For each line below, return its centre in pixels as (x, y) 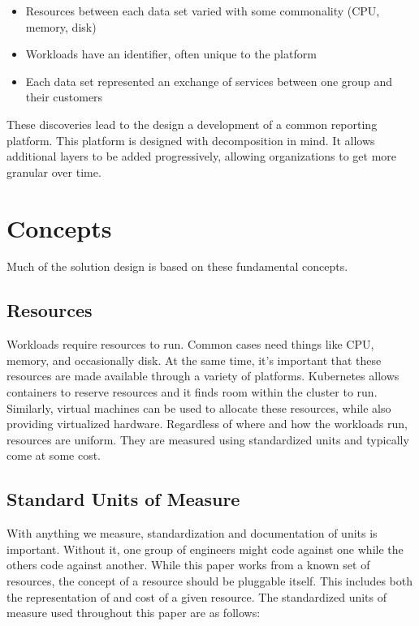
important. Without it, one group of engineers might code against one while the (205, 549)
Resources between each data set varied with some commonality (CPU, (203, 11)
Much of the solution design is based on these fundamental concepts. (177, 266)
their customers (64, 97)
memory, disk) (61, 26)
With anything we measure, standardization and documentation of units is (192, 533)
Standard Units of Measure (123, 499)
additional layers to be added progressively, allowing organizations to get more (202, 156)
